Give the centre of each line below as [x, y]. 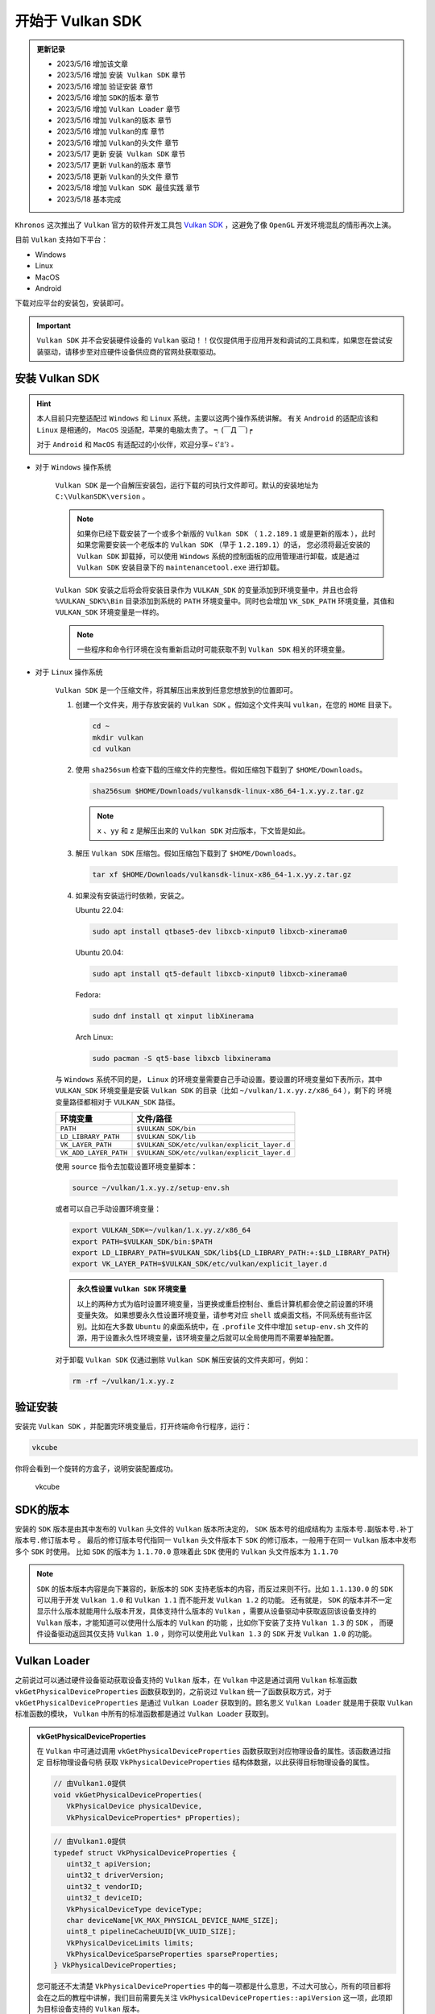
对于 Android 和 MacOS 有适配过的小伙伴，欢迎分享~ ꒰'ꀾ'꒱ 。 [137, 445]
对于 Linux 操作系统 [69, 672]
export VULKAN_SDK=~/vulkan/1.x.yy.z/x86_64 [162, 1230]
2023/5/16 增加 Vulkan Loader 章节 [118, 109]
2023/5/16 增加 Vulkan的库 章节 [111, 131]
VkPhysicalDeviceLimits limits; [130, 1943]
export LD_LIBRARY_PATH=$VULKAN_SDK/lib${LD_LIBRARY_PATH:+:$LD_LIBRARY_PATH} [231, 1253]
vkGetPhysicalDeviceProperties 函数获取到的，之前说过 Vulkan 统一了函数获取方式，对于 [173, 1691]
